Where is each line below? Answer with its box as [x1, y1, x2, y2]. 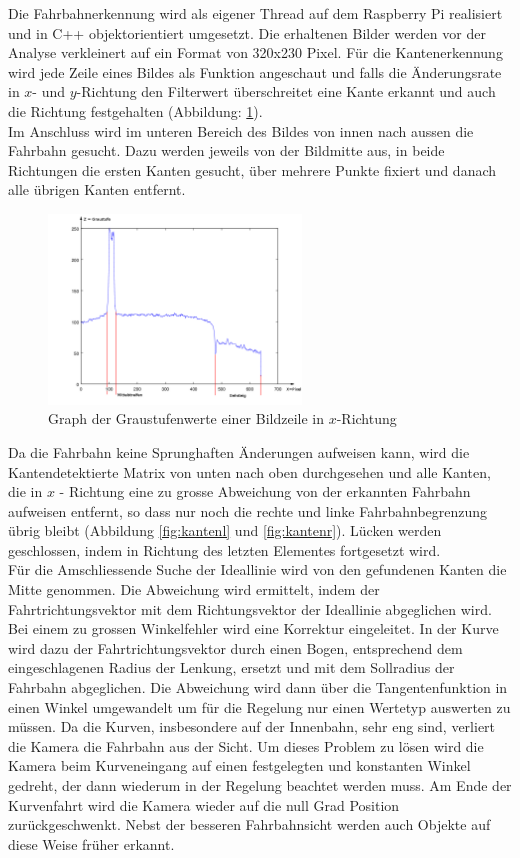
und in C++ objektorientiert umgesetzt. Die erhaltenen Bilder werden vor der [8, 22, 486, 43]
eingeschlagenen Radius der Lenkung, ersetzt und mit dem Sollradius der [8, 657, 455, 678]
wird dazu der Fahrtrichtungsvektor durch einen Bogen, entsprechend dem [8, 637, 463, 658]
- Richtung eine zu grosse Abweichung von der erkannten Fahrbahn [59, 481, 471, 502]
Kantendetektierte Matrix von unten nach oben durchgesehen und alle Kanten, [8, 461, 491, 482]
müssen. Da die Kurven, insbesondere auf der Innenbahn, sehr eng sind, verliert [8, 716, 496, 737]
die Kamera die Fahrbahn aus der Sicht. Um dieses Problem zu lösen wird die [8, 735, 484, 756]
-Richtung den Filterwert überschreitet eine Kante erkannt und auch [76, 81, 496, 102]
